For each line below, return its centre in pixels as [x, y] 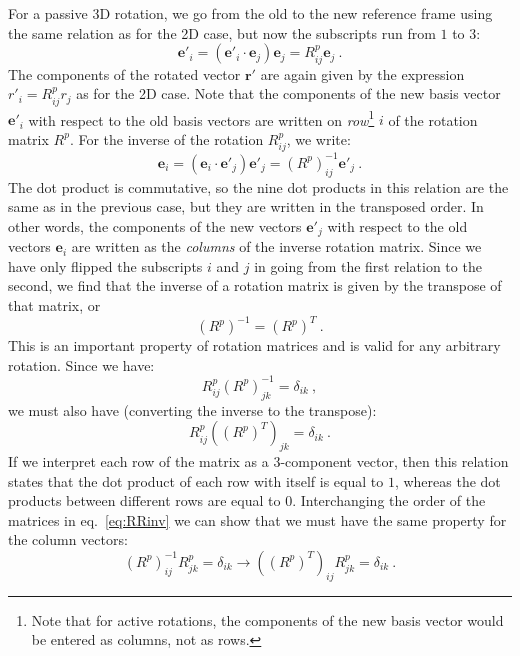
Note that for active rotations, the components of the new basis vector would [267, 619]
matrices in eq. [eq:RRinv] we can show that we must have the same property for [257, 519]
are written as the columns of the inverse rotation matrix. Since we [276, 246]
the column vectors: [68, 539]
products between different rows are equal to [144, 500]
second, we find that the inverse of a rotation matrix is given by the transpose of [255, 285]
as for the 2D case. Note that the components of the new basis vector [288, 93]
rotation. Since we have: [81, 364]
